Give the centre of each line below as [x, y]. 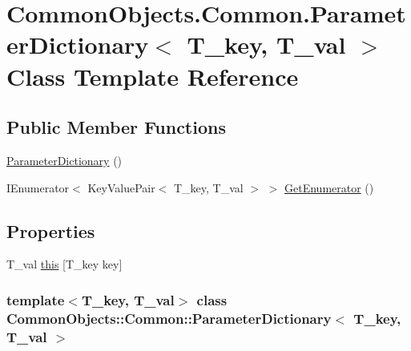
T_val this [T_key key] [64, 264]
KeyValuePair [121, 187]
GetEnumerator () [329, 187]
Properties [51, 230]
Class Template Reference [153, 76]
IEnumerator [38, 187]
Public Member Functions [116, 127]
